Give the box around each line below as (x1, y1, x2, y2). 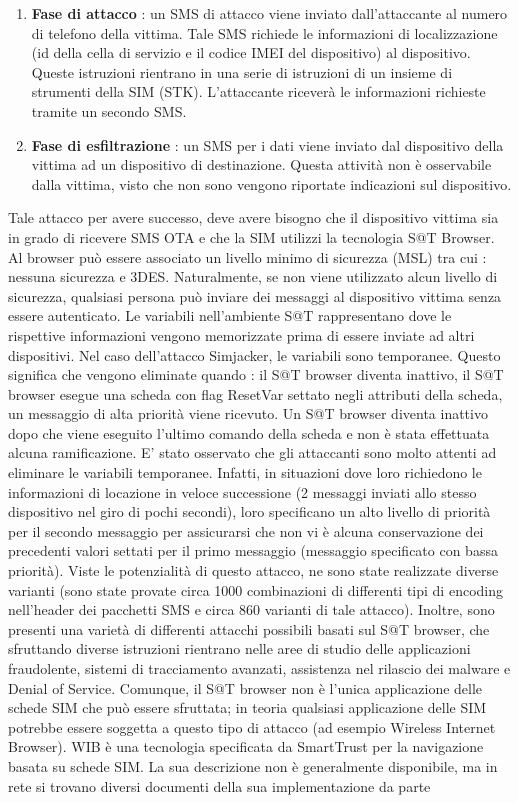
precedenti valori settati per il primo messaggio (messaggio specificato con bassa (8, 540, 498, 561)
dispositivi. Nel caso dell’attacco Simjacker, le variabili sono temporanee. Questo (8, 344, 501, 365)
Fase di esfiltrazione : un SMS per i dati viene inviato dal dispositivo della (31, 134, 504, 155)
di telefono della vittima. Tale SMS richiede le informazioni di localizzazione (31, 22, 498, 43)
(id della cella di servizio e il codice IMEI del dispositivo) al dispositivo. (31, 42, 471, 63)
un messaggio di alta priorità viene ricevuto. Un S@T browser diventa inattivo (8, 403, 488, 424)
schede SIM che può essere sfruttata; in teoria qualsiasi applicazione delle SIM (8, 697, 487, 718)
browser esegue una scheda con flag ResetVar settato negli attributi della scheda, (8, 383, 503, 404)
